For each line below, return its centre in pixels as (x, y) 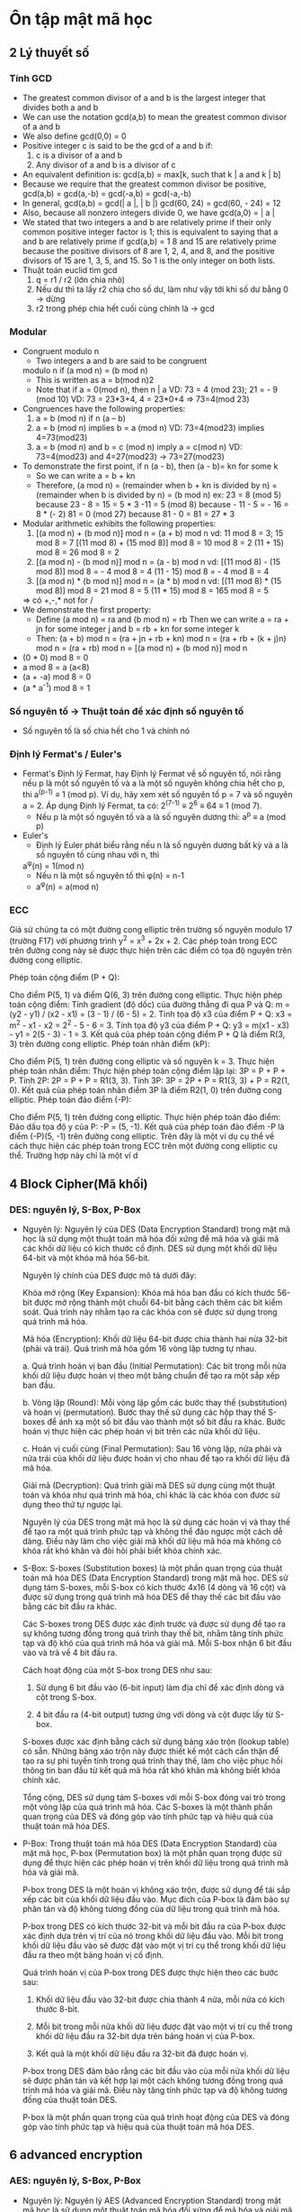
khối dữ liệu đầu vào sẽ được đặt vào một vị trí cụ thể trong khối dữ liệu (154, 1945)
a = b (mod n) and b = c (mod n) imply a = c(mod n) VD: (139, 447)
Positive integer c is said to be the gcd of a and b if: (118, 145)
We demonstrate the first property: (86, 610)
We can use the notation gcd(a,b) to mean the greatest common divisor (155, 116)
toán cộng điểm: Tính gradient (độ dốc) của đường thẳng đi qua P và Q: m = (150, 1004)
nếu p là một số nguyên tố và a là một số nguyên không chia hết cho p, (154, 783)
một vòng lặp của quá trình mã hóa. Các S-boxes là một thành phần (147, 1807)
